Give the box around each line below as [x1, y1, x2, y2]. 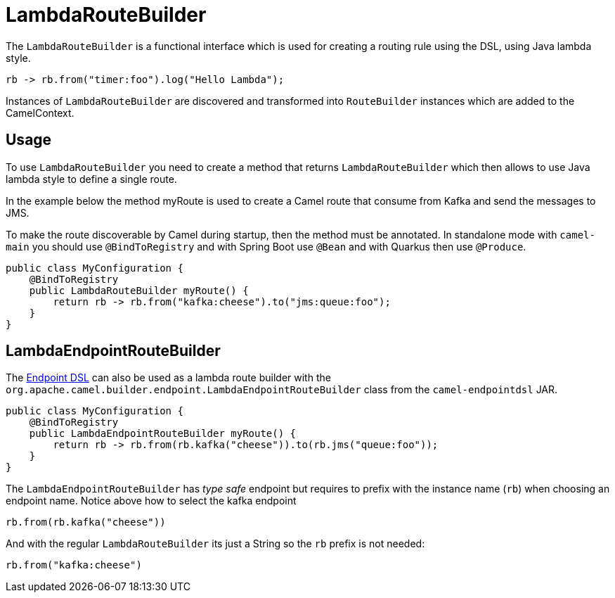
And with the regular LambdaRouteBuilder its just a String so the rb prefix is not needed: [6, 537, 425, 550]
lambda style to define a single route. [6, 172, 177, 185]
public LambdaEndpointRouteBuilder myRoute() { [29, 428, 297, 440]
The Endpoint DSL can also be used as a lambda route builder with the [6, 371, 331, 384]
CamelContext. [6, 106, 75, 119]
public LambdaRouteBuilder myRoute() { [29, 284, 249, 296]
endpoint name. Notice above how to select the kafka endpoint [6, 495, 297, 507]
